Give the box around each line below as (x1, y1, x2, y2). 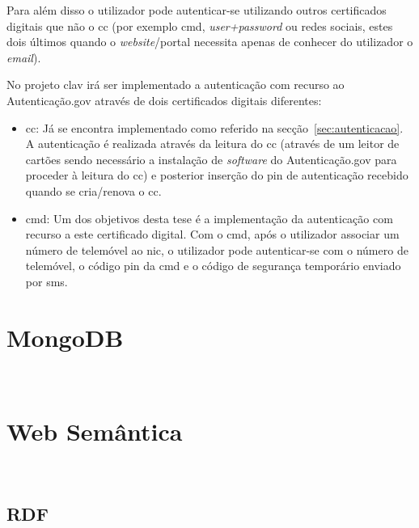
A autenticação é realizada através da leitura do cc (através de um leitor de (25, 135, 400, 152)
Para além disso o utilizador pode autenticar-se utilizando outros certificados (6, 2, 387, 18)
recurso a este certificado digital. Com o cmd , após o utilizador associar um (25, 226, 400, 243)
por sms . (25, 272, 68, 289)
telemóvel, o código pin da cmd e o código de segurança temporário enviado (25, 257, 401, 274)
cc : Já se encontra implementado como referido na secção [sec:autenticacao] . (25, 119, 404, 136)
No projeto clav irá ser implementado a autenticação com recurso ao (6, 76, 345, 93)
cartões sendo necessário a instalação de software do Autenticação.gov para (25, 150, 397, 167)
